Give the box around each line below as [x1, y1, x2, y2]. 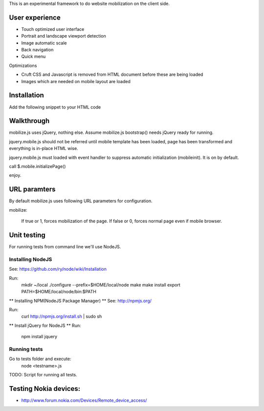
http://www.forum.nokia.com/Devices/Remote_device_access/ [21, 397, 147, 403]
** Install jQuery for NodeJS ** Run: [9, 323, 81, 328]
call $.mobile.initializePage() [9, 164, 66, 170]
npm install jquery [21, 334, 58, 340]
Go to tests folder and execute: [9, 356, 71, 362]
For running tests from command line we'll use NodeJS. [9, 244, 121, 249]
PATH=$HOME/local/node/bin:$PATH [21, 289, 97, 295]
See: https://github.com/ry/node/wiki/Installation [9, 266, 107, 272]
